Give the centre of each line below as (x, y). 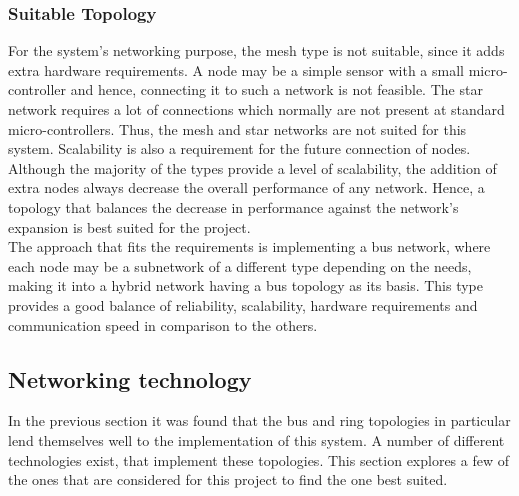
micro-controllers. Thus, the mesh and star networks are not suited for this (237, 128)
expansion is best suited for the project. (129, 226)
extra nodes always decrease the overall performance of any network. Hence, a (246, 187)
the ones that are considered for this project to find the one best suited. (228, 479)
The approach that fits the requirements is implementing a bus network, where (249, 246)
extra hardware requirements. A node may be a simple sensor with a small (236, 69)
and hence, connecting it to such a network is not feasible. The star (276, 89)
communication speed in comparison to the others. (163, 324)
